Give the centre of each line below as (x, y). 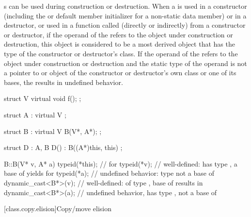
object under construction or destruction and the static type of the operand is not (125, 63)
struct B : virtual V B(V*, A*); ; (53, 131)
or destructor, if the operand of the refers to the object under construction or (118, 34)
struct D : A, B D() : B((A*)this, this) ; (63, 147)
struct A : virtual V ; (35, 114)
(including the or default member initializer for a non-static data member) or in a (125, 15)
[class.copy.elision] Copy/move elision (58, 209)
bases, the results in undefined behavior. (63, 82)
